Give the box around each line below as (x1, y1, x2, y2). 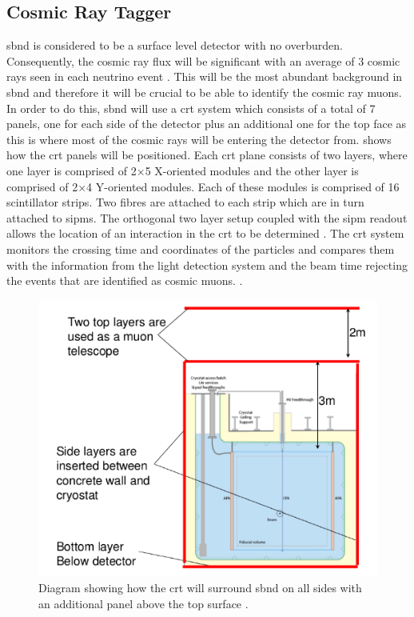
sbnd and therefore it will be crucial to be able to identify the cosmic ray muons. (6, 83, 402, 100)
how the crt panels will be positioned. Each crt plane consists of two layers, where (6, 146, 408, 163)
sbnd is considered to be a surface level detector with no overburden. (6, 37, 343, 54)
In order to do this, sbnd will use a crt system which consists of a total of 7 (6, 99, 376, 116)
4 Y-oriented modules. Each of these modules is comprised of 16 (86, 178, 400, 194)
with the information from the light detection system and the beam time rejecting (6, 256, 408, 273)
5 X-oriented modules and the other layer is (145, 162, 359, 178)
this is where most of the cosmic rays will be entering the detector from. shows (6, 130, 392, 147)
